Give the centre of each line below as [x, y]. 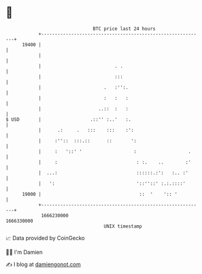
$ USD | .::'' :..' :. [68, 119]
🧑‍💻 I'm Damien [24, 252]
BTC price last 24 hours [124, 29]
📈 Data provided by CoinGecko [45, 238]
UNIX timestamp [123, 226]
